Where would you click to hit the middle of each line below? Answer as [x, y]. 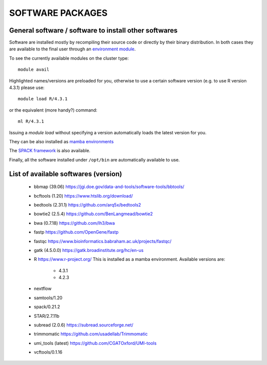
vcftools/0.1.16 [48, 352]
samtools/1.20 [48, 298]
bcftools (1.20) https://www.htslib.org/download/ [83, 196]
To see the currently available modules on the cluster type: [69, 58]
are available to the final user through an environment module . [72, 49]
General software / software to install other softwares [93, 30]
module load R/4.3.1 [43, 99]
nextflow [43, 288]
